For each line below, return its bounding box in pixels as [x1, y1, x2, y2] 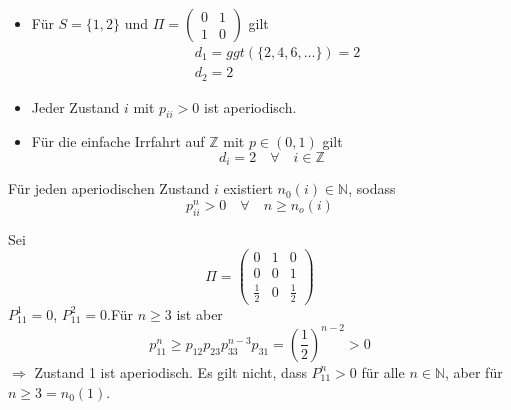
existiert [223, 178, 273, 199]
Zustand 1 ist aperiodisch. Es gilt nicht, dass [34, 361, 307, 382]
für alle [361, 361, 405, 382]
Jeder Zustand [31, 96, 120, 117]
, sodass [348, 178, 396, 199]
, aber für [445, 361, 503, 382]
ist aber [176, 303, 223, 324]
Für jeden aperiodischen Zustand [8, 178, 210, 199]
